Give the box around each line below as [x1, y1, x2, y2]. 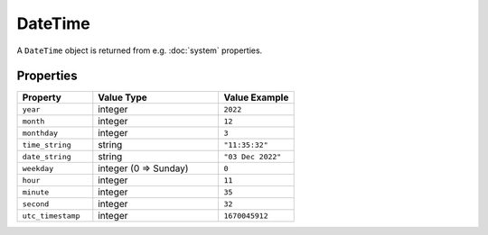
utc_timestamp [22, 211, 80, 221]
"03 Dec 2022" [223, 151, 282, 161]
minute [22, 187, 50, 197]
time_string [22, 140, 71, 149]
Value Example [223, 91, 289, 104]
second [22, 199, 50, 209]
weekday [22, 163, 54, 173]
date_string [22, 151, 71, 161]
